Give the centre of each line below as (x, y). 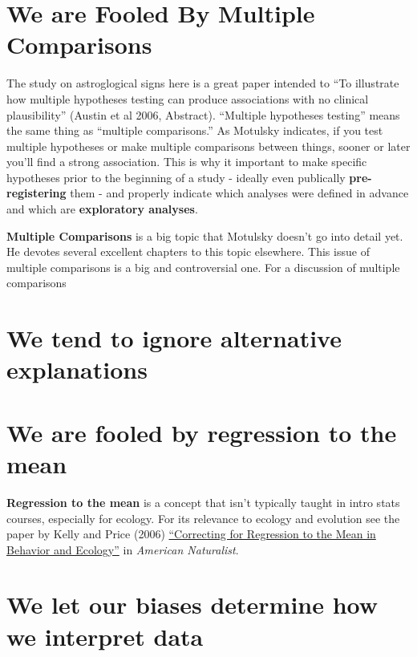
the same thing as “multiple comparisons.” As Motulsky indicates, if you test (195, 130)
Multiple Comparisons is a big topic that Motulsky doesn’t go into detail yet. (205, 235)
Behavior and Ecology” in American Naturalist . (123, 549)
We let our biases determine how (192, 604)
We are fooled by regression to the (202, 432)
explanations (77, 369)
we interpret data (105, 636)
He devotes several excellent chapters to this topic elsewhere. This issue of (188, 251)
